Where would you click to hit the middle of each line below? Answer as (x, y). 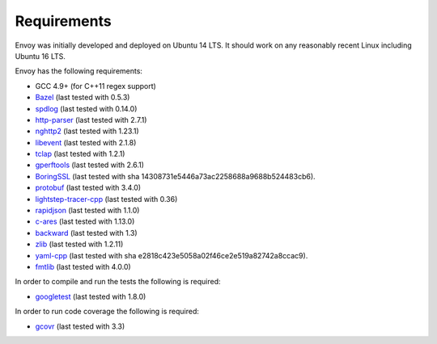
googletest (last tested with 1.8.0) (91, 296)
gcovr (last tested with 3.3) (80, 326)
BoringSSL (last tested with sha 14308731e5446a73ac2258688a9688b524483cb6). (175, 176)
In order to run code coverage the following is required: (107, 312)
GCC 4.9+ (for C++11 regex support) (96, 86)
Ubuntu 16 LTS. (40, 56)
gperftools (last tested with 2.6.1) (90, 165)
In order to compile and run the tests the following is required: (118, 282)
